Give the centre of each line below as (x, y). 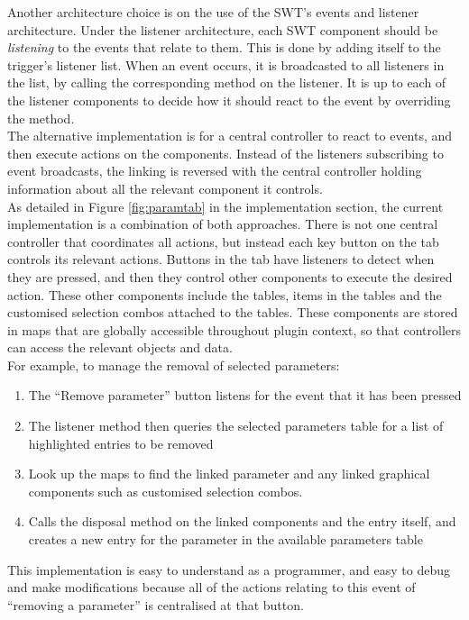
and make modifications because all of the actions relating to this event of (212, 587)
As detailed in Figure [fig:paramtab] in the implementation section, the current (225, 206)
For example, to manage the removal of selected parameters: (174, 365)
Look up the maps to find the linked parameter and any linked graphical (229, 474)
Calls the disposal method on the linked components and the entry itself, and (242, 521)
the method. (41, 118)
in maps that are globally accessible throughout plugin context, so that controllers (234, 329)
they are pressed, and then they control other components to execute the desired (230, 276)
